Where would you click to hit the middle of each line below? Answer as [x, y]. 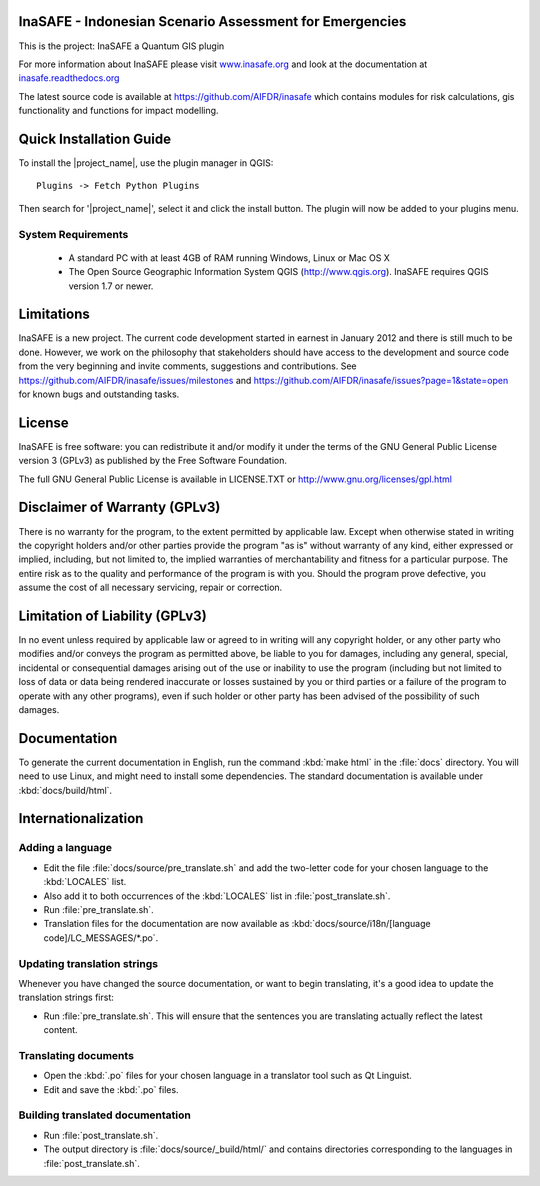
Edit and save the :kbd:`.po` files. [111, 1089]
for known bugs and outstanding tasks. [99, 394]
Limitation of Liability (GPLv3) [112, 615]
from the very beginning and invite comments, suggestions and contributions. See [187, 366]
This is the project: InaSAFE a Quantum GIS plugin [121, 46]
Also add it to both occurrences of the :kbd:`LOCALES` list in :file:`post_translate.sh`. [217, 896]
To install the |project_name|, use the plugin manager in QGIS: [146, 162]
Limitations [54, 314]
